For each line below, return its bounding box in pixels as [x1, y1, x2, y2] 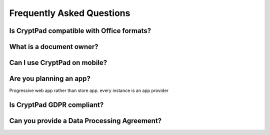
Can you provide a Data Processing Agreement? [9, 116, 162, 125]
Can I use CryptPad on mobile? [9, 58, 107, 67]
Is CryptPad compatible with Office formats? [9, 26, 151, 35]
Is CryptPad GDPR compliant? [9, 100, 104, 109]
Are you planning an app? [9, 74, 91, 83]
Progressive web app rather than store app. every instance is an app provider [9, 87, 169, 93]
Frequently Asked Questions [9, 7, 130, 18]
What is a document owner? [9, 42, 98, 51]
